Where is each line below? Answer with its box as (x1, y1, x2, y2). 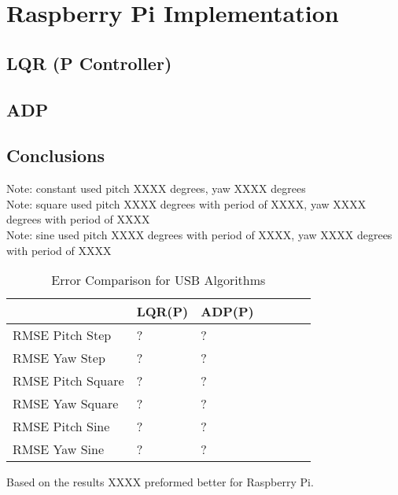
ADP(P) (201, 302, 254, 321)
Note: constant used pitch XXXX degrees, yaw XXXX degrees (6, 180, 306, 197)
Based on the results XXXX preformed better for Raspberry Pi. (6, 474, 314, 490)
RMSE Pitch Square (13, 371, 124, 390)
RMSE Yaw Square (13, 394, 119, 413)
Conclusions (6, 143, 105, 168)
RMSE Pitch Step (13, 326, 112, 345)
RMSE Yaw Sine (13, 440, 105, 459)
